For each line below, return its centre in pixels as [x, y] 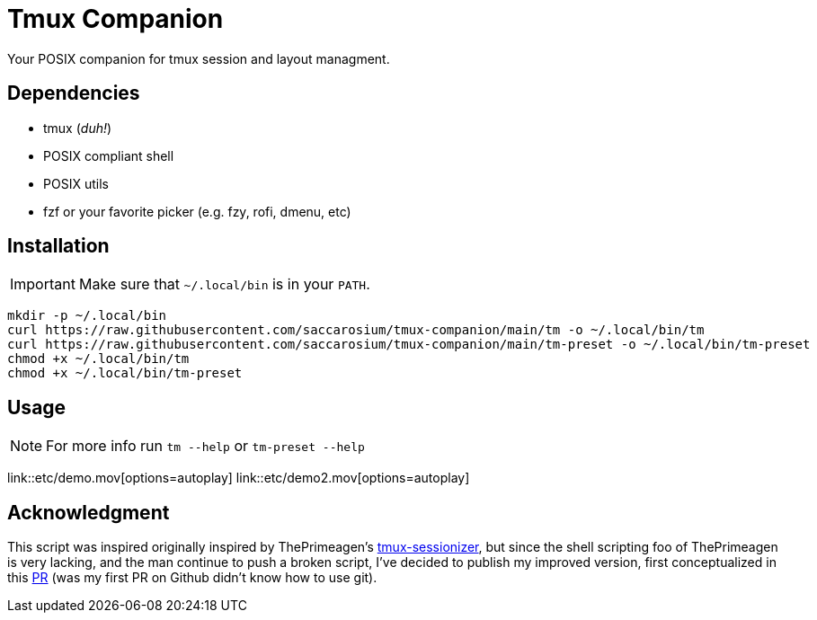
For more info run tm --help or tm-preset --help [205, 446]
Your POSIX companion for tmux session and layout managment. [199, 58]
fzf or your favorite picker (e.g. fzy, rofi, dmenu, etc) [197, 211]
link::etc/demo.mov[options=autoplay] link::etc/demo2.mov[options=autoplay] [239, 478]
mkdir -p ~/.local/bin [87, 316]
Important [43, 284]
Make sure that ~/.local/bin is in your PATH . [224, 284]
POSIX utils [76, 183]
